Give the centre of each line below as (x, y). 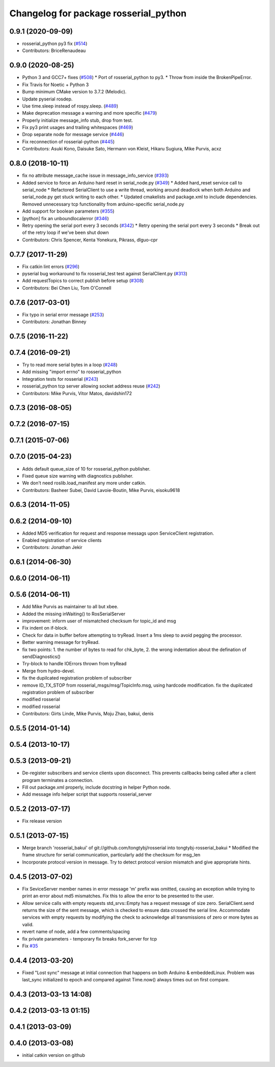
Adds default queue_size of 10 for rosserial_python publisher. (86, 469)
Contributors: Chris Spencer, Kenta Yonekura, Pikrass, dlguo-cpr (90, 240)
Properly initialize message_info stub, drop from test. (78, 120)
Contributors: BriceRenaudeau (54, 50)
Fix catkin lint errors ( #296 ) (51, 266)
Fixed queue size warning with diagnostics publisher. (78, 476)
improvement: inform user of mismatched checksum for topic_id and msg (99, 621)
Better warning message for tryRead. (61, 642)
